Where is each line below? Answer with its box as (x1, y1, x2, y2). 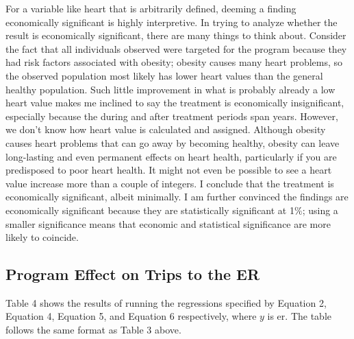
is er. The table (267, 309, 331, 323)
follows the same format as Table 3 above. (5, 323, 181, 337)
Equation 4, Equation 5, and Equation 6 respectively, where (5, 309, 257, 323)
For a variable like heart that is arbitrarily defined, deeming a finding (5, 1, 296, 15)
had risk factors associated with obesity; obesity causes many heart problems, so (5, 55, 343, 69)
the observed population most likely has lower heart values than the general (5, 68, 323, 82)
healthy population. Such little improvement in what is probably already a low (5, 82, 336, 96)
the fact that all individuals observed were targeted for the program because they (5, 41, 347, 56)
